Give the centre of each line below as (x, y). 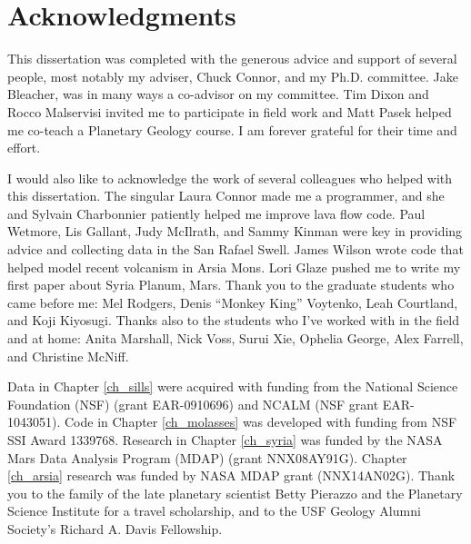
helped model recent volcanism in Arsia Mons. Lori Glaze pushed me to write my (234, 267)
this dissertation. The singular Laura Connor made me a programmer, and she (226, 196)
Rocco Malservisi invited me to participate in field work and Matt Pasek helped (230, 111)
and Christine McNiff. (68, 356)
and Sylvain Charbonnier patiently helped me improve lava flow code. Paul (216, 213)
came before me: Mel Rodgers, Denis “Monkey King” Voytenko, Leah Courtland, (233, 302)
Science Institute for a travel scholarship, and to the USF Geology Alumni (214, 511)
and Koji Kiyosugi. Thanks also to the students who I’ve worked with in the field (234, 320)
